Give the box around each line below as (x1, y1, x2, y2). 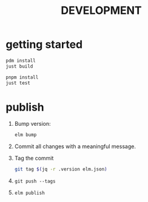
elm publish (14, 190, 45, 197)
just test (5, 80, 31, 86)
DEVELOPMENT (61, 4, 142, 18)
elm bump (14, 132, 37, 138)
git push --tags (14, 178, 56, 184)
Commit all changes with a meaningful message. (14, 143, 136, 150)
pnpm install (5, 74, 39, 80)
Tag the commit (14, 155, 54, 162)
